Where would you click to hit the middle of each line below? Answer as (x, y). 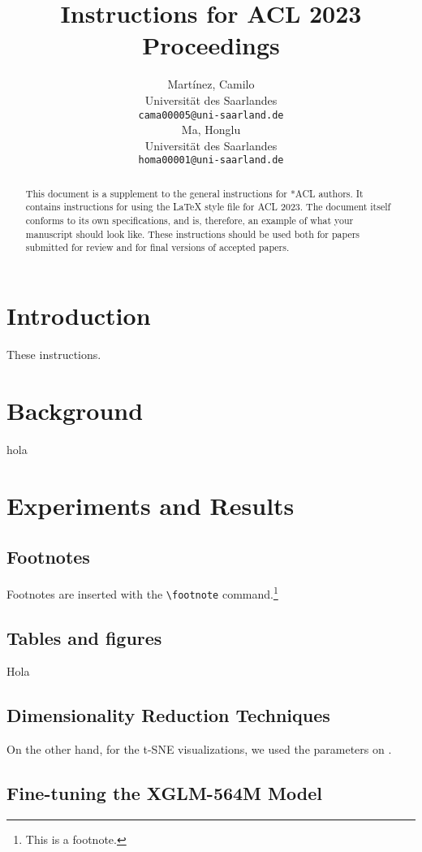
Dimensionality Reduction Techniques (168, 715)
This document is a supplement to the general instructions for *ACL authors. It (194, 193)
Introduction (79, 316)
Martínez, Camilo (211, 84)
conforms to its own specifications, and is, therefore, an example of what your (189, 221)
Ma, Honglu (211, 130)
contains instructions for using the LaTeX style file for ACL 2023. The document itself (208, 207)
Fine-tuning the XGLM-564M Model (164, 793)
